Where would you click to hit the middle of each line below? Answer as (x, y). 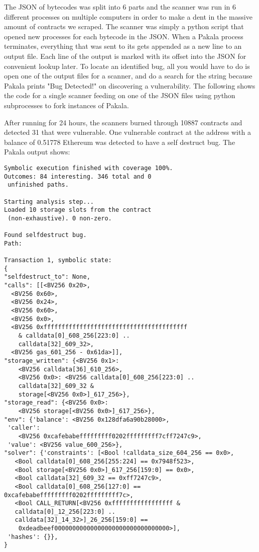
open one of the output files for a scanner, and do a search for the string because (128, 76)
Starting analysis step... (49, 202)
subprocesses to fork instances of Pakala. (67, 105)
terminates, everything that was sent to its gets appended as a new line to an (123, 46)
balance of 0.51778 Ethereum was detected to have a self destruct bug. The (120, 142)
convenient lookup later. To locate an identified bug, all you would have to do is (127, 66)
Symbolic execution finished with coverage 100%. (89, 168)
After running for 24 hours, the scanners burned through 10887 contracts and (123, 122)
